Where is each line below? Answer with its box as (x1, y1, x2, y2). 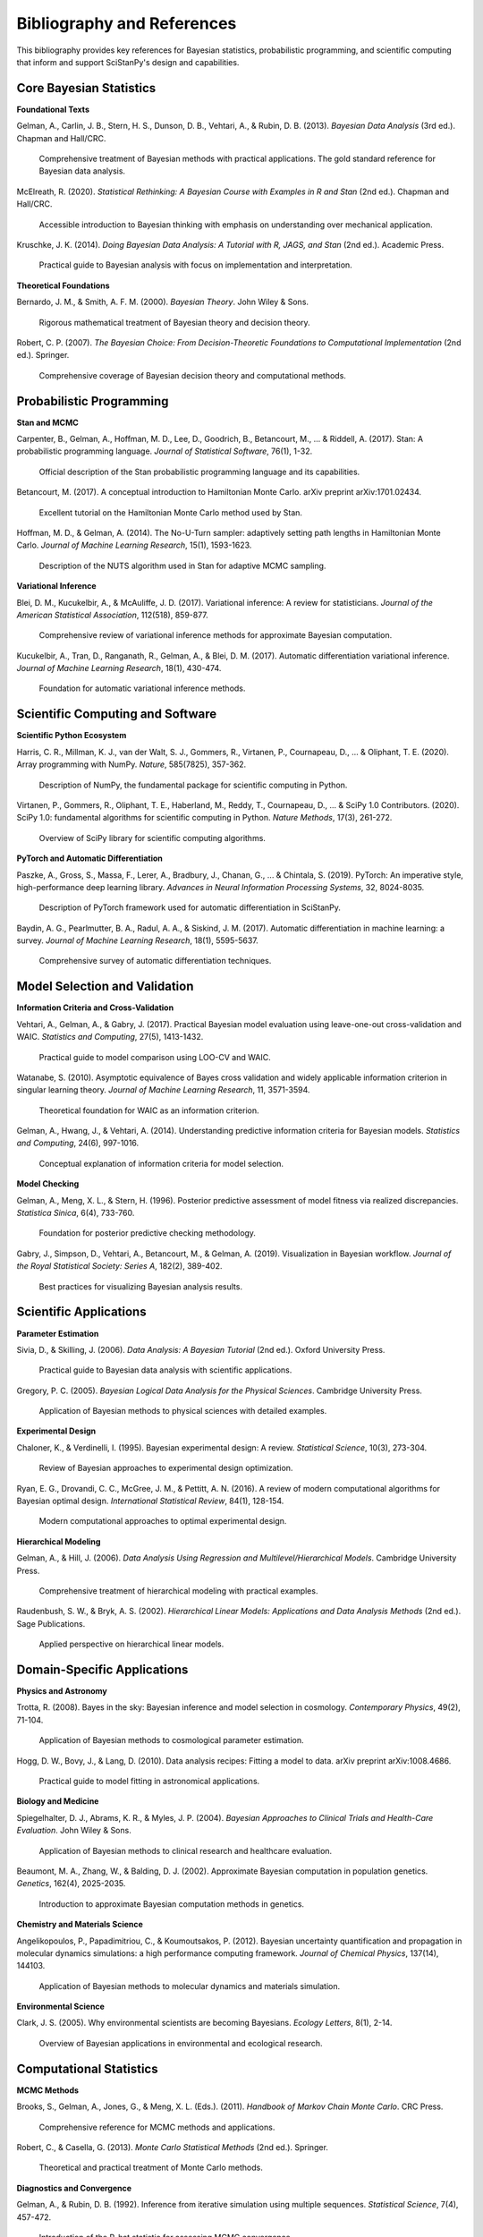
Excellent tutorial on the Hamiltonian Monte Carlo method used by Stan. (38, 506, 303, 518)
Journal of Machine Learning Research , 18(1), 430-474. (16, 663, 222, 674)
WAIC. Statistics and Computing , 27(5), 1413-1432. (16, 1032, 204, 1042)
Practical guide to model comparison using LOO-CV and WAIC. (38, 1051, 272, 1062)
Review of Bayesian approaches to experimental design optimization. (38, 1463, 293, 1474)
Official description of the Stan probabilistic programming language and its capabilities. (38, 466, 360, 477)
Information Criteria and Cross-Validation (16, 1002, 174, 1013)
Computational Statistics (16, 2061, 158, 2076)
